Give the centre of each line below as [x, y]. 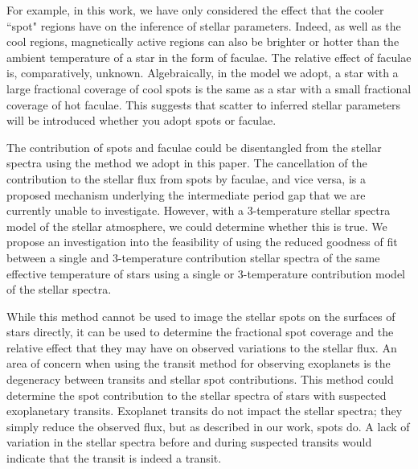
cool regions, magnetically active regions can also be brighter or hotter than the [203, 41]
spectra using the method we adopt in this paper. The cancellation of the [187, 163]
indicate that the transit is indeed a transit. [114, 458]
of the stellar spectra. [59, 289]
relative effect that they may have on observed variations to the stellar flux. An [202, 347]
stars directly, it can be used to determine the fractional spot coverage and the [200, 332]
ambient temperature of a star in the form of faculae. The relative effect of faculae [209, 57]
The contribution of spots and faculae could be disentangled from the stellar [194, 147]
